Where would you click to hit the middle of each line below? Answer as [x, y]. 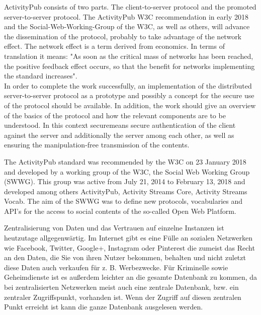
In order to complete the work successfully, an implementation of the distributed [128, 85]
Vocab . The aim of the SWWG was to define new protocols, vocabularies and [123, 201]
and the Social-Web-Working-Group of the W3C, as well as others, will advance [127, 26]
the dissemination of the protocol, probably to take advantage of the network [123, 36]
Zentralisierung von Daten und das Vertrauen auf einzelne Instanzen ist [114, 228]
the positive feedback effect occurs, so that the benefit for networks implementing [129, 66]
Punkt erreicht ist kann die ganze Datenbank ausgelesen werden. [104, 307]
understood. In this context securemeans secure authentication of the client [120, 125]
